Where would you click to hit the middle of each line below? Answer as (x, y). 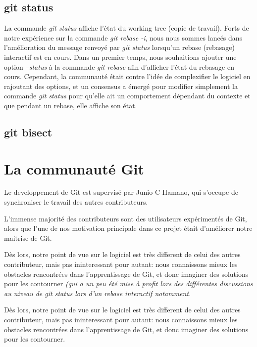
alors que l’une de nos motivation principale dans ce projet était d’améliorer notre (128, 228)
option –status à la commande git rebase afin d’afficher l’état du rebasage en (119, 66)
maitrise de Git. (28, 238)
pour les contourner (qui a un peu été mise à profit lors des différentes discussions (128, 283)
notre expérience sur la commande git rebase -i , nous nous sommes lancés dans (123, 37)
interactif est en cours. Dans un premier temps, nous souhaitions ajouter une (120, 57)
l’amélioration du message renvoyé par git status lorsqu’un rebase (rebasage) (119, 47)
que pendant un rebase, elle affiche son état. (71, 105)
